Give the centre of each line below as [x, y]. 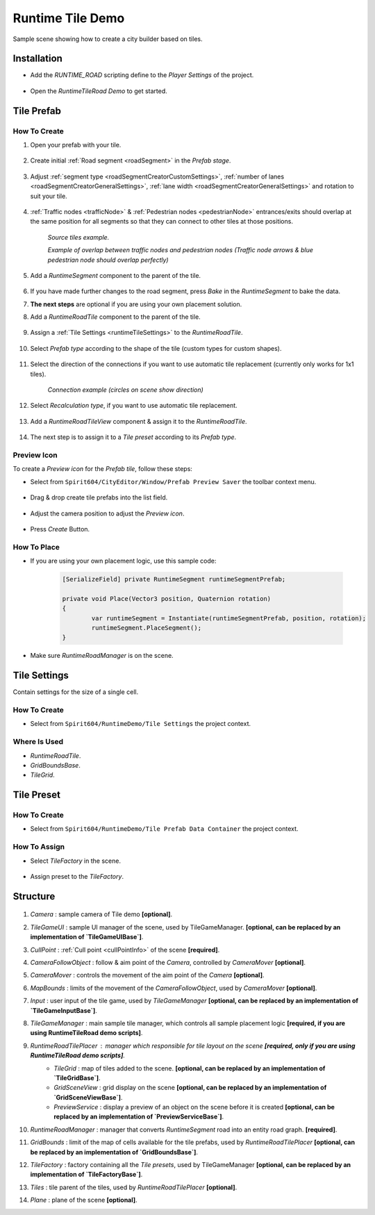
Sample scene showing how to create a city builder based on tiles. [108, 39]
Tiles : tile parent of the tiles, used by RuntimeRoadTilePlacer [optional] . [134, 1187]
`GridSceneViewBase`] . [88, 1097]
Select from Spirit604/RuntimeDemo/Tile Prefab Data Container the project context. [164, 829]
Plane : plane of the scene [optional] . [84, 1200]
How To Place [36, 547]
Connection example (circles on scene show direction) [126, 390]
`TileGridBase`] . [77, 1077]
